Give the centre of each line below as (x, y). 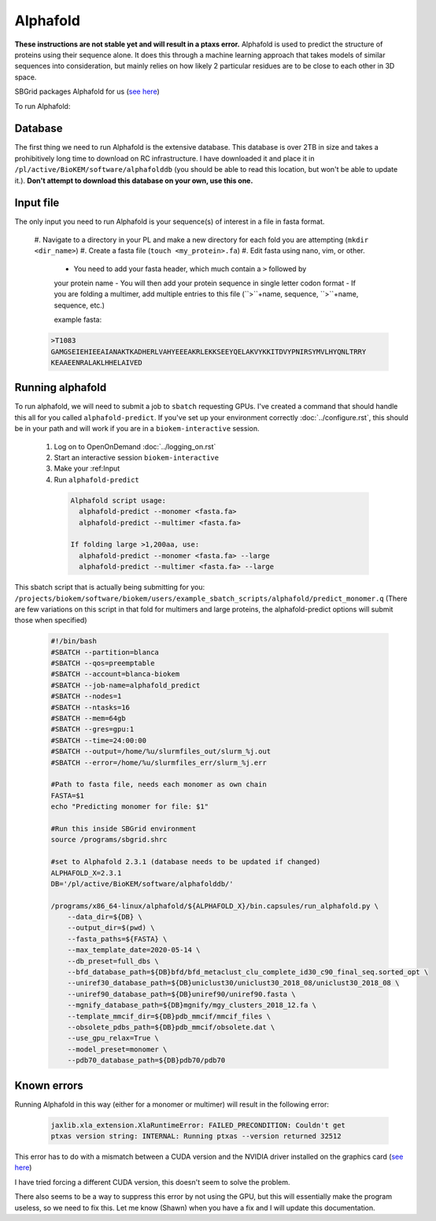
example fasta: (78, 320)
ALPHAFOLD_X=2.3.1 (86, 873)
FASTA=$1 (68, 795)
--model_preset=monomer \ (117, 1049)
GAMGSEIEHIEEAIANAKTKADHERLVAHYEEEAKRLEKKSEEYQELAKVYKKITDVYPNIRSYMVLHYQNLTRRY (209, 352)
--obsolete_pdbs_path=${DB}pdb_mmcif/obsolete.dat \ (171, 1027)
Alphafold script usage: (118, 500)
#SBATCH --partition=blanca (105, 652)
